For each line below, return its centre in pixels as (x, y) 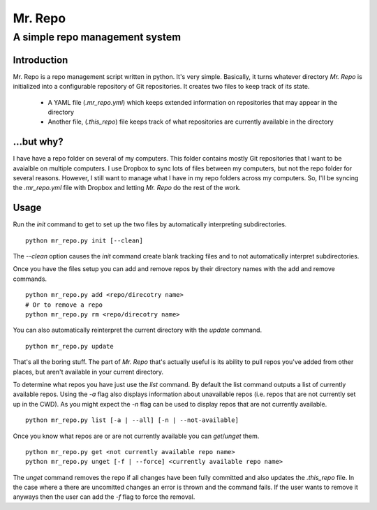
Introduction (40, 60)
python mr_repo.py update (70, 346)
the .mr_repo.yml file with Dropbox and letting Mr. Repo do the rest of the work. (127, 188)
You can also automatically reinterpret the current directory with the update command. (137, 330)
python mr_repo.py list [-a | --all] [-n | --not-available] (132, 420)
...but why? (38, 142)
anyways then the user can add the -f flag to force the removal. (104, 497)
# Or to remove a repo (64, 305)
